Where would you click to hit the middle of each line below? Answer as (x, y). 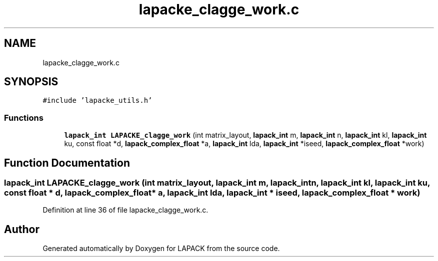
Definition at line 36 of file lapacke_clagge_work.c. (125, 210)
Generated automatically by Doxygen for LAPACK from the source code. (161, 249)
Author (22, 229)
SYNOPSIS (31, 82)
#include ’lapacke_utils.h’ (97, 101)
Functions (24, 118)
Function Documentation (67, 163)
